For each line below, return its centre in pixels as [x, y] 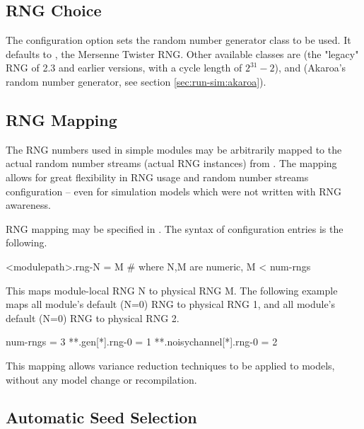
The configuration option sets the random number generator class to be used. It [178, 40]
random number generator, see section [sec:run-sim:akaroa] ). [136, 81]
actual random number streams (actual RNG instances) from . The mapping [171, 163]
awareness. [28, 205]
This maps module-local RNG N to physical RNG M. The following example [172, 290]
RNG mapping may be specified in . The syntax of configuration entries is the [175, 228]
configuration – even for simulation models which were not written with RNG [174, 191]
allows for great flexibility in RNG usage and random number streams [157, 177]
